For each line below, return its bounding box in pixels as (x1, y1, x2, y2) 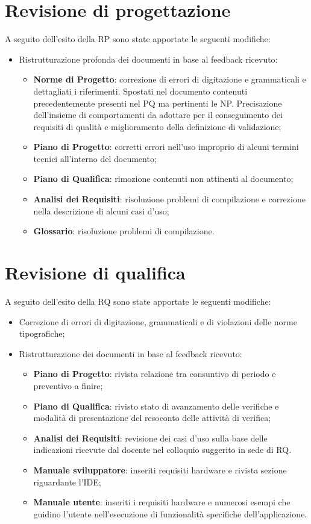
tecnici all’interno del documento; (33, 152, 157, 164)
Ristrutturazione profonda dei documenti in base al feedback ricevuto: (19, 52, 278, 65)
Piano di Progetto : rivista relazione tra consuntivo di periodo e (33, 367, 276, 380)
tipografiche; (19, 327, 65, 340)
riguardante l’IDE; (33, 475, 101, 488)
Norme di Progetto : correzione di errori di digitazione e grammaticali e (33, 73, 306, 86)
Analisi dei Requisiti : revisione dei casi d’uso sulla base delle (33, 431, 268, 444)
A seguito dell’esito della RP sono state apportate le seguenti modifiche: (5, 33, 271, 45)
